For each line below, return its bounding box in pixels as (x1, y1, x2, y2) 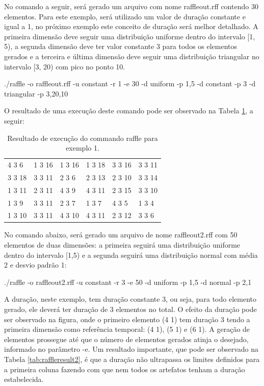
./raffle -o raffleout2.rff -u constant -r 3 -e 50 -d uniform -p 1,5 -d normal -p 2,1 (4, 276, 252, 287)
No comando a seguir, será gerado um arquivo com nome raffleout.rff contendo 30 (4, 1, 258, 11)
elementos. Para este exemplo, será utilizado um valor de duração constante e (4, 11, 246, 21)
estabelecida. (4, 374, 44, 384)
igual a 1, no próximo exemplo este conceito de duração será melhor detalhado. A (4, 21, 258, 32)
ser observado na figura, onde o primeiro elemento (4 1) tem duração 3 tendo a (4, 313, 250, 324)
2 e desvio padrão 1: (4, 259, 67, 270)
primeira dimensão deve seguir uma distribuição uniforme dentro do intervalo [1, (4, 31, 255, 41)
